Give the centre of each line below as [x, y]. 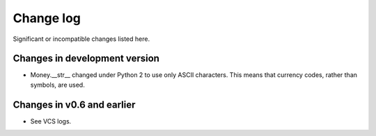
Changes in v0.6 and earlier [74, 104]
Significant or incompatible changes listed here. [81, 39]
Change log [47, 18]
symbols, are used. [57, 85]
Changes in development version [86, 59]
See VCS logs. [51, 121]
